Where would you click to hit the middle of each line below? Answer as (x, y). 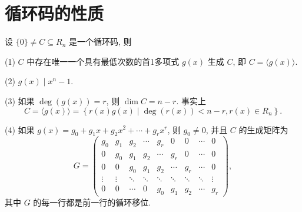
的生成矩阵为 (263, 129)
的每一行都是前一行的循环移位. (92, 202)
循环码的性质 (54, 13)
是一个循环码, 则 (100, 42)
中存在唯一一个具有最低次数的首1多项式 (103, 61)
